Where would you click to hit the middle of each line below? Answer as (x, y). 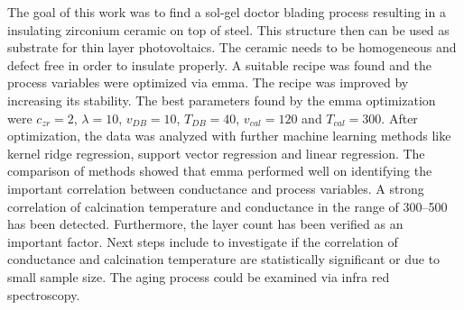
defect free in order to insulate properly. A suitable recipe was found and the (219, 64)
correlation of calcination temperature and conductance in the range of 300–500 (227, 206)
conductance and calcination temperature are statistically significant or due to (224, 259)
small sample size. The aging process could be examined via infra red (199, 276)
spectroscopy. (44, 294)
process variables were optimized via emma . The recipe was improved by (208, 82)
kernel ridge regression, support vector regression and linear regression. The (216, 153)
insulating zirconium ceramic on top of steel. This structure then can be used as (228, 29)
